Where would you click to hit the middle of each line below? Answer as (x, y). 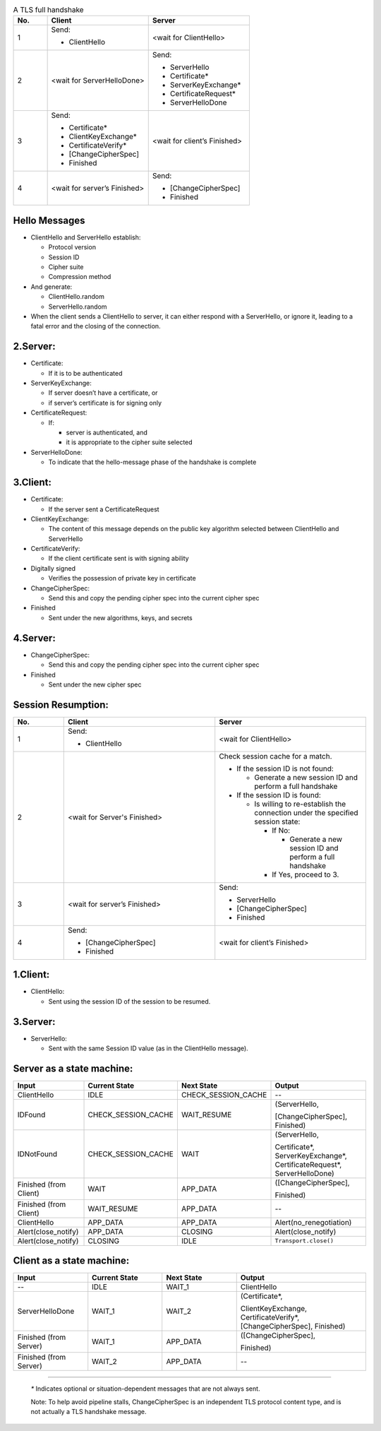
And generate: (52, 287)
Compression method (80, 277)
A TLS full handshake (48, 10)
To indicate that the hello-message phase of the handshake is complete (152, 462)
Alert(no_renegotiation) (313, 1222)
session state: (277, 821)
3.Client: (32, 483)
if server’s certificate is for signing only (105, 403)
